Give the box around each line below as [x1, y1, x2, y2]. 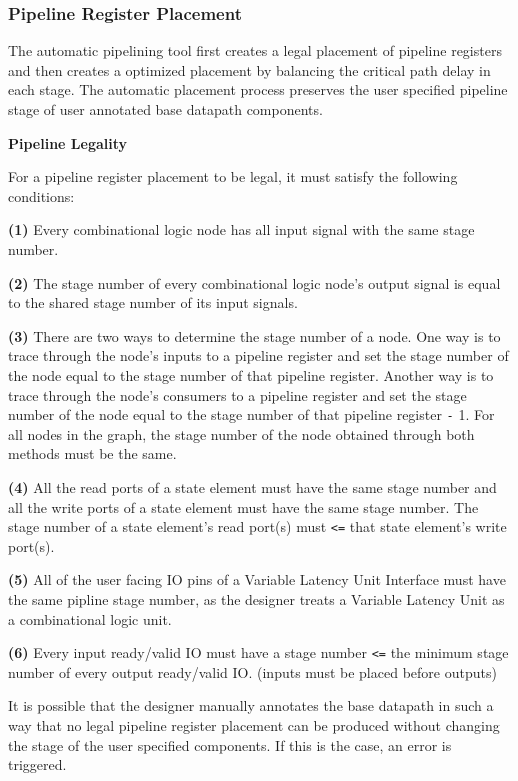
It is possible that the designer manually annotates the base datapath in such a [8, 695, 494, 716]
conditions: [8, 185, 75, 206]
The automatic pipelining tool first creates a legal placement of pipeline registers [8, 40, 502, 61]
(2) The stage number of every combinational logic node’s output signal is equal [8, 272, 501, 293]
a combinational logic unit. [8, 608, 172, 629]
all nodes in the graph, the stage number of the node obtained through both [8, 423, 475, 444]
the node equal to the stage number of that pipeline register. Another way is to [8, 364, 494, 385]
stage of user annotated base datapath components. [8, 99, 323, 119]
